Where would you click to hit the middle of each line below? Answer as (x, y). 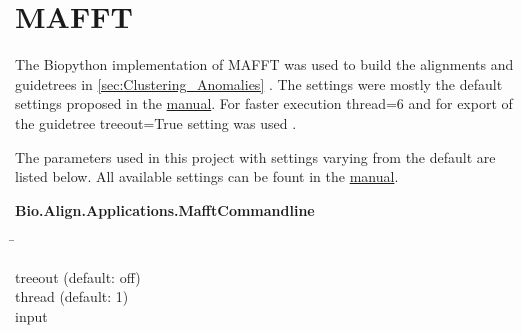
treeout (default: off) (78, 276)
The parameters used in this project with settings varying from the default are (255, 156)
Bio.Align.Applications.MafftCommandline (165, 209)
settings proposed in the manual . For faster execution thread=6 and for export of (264, 103)
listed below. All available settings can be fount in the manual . (207, 176)
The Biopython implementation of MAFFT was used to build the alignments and (264, 64)
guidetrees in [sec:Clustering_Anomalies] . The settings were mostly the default (259, 83)
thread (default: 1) (72, 296)
